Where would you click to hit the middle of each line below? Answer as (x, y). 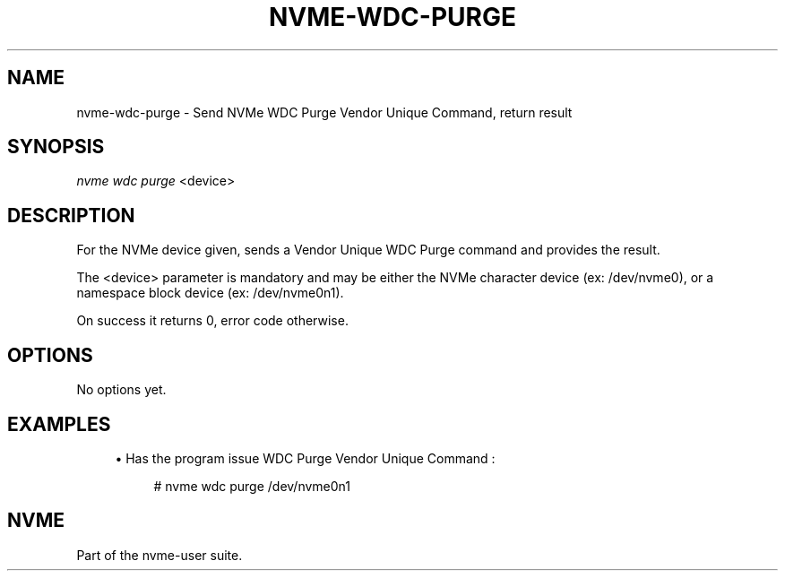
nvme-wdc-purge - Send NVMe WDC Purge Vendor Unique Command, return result (324, 112)
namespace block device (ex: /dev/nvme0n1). (210, 293)
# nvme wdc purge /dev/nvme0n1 (252, 486)
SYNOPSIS (56, 147)
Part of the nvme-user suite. (160, 555)
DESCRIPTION (71, 215)
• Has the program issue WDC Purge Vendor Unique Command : (305, 458)
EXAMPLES (59, 424)
